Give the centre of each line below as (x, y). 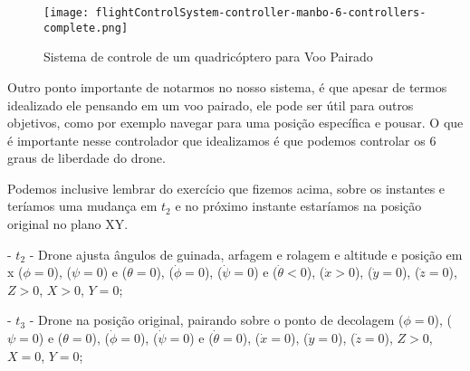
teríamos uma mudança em (82, 206)
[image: (67, 13)
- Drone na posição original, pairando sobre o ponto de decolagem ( (216, 320)
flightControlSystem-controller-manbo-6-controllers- (261, 13)
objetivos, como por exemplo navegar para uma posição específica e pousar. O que (235, 123)
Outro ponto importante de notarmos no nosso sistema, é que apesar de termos (227, 86)
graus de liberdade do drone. (86, 158)
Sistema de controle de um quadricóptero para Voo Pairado (208, 57)
